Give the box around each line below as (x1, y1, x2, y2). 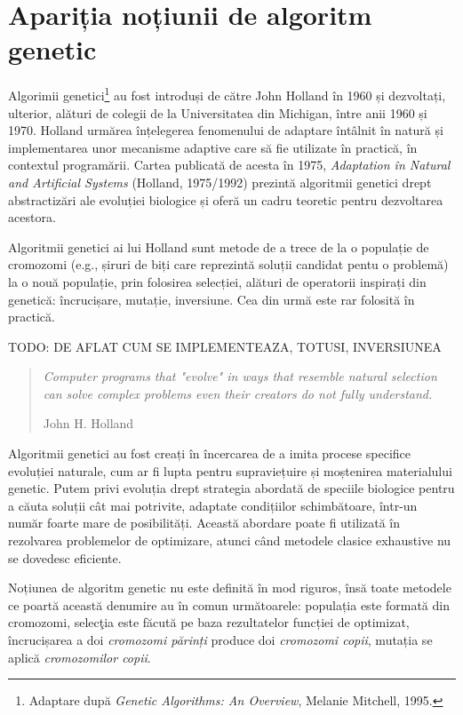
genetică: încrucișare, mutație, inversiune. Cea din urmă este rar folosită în (8, 290, 415, 308)
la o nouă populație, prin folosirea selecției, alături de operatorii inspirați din (8, 272, 427, 290)
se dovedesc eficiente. (8, 548, 122, 567)
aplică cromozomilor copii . (8, 647, 151, 666)
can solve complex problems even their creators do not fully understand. (43, 384, 433, 402)
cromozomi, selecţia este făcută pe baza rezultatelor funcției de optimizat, (8, 613, 410, 632)
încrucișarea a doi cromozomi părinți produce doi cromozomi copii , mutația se (8, 631, 433, 648)
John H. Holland (43, 414, 134, 433)
